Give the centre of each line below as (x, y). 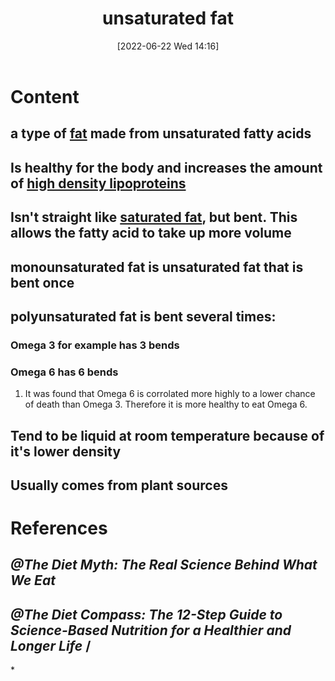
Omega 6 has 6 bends (64, 372)
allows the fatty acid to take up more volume (151, 233)
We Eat (33, 580)
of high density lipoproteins (98, 183)
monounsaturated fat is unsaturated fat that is (157, 267)
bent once (42, 282)
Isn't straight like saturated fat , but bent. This (154, 217)
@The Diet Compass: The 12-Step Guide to (146, 614)
